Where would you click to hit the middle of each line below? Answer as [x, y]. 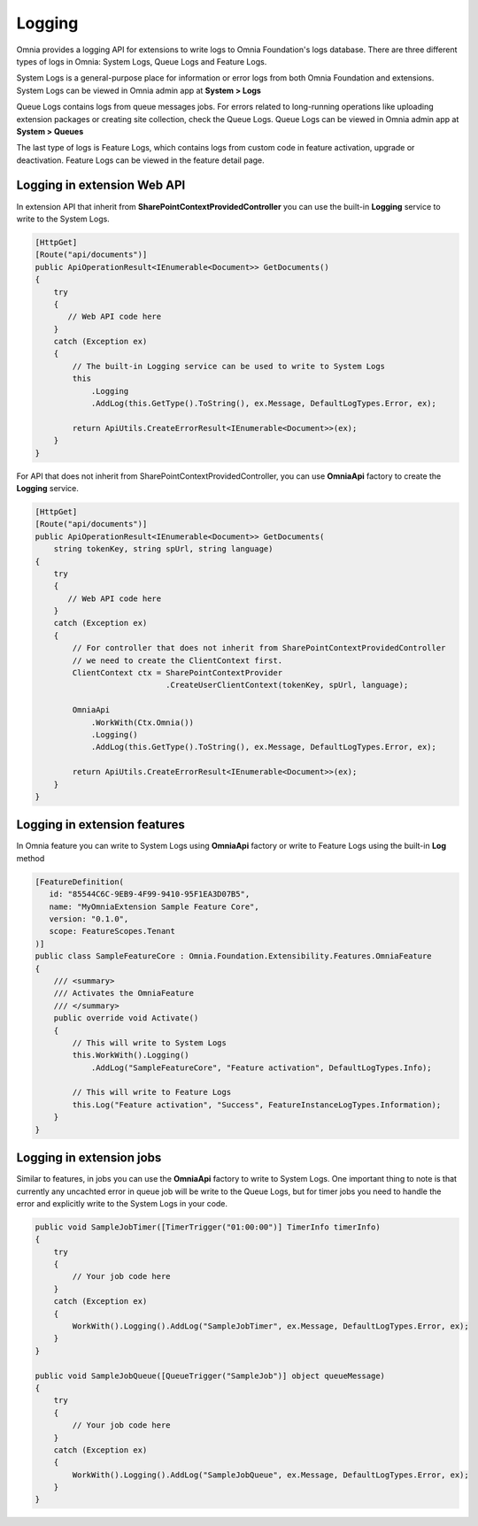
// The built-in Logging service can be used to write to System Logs [228, 366]
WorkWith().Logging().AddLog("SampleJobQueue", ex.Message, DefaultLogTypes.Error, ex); [270, 1475]
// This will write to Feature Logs [152, 1092]
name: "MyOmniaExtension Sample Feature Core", [154, 906]
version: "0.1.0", [89, 919]
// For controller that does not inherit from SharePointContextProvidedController [259, 648]
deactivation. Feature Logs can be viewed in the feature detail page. [140, 160]
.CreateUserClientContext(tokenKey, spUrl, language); [287, 685]
